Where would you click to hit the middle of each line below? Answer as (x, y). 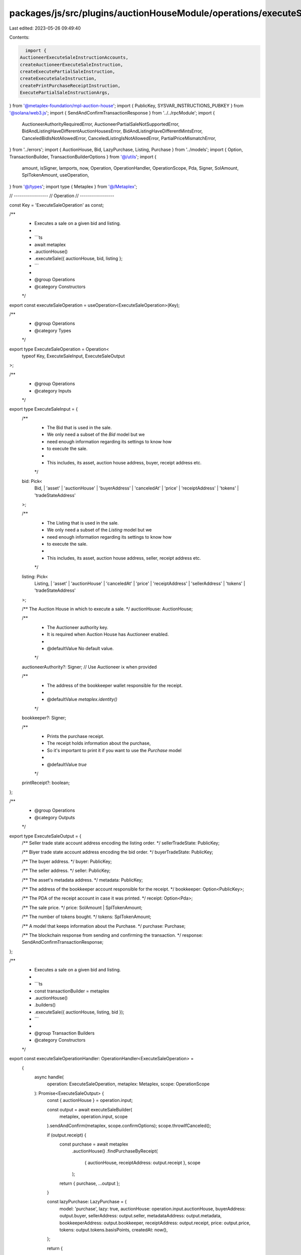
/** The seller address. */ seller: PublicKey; (66, 870)
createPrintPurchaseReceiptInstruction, (70, 86)
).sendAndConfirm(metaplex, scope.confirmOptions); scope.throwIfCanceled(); (129, 1126)
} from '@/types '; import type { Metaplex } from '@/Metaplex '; (73, 186)
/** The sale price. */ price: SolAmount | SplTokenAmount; (82, 907)
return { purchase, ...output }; (90, 1183)
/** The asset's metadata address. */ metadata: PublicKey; (82, 880)
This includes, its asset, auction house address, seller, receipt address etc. (124, 558)
